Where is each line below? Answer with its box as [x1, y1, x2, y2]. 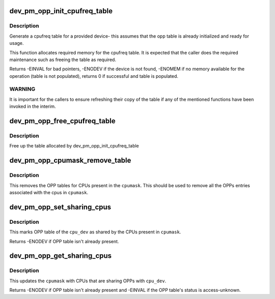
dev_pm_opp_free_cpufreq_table [9, 117, 116, 126]
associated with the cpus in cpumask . [9, 189, 89, 195]
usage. [9, 40, 24, 46]
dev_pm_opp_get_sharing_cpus [9, 252, 112, 260]
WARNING [9, 85, 36, 93]
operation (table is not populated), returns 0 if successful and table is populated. [9, 73, 178, 79]
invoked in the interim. [9, 103, 56, 109]
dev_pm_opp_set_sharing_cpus [9, 202, 112, 211]
